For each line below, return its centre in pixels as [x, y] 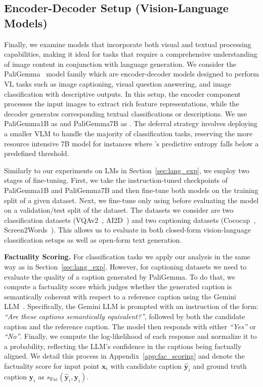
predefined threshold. [37, 153]
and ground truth [220, 366]
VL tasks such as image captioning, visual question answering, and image [118, 83]
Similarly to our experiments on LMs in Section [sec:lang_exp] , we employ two [127, 170]
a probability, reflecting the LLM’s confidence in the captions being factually [123, 346]
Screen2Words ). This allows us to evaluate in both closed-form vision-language [127, 230]
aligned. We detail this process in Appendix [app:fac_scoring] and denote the [124, 356]
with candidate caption [146, 366]
